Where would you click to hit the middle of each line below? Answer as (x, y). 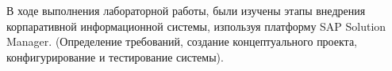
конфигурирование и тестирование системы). (115, 56)
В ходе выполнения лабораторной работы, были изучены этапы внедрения (186, 10)
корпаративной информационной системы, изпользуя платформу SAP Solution (196, 26)
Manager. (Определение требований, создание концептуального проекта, (182, 41)
